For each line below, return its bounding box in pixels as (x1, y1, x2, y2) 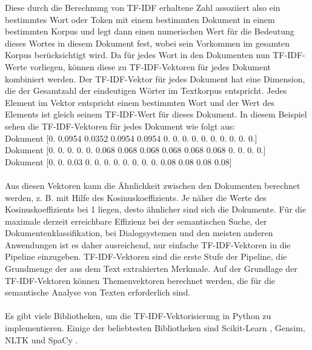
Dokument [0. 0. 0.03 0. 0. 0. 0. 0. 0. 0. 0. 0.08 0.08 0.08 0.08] (5, 155, 232, 168)
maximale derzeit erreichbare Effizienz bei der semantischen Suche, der (5, 214, 267, 227)
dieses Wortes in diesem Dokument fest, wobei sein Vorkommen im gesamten (5, 36, 290, 49)
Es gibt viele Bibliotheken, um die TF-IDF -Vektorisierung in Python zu (5, 309, 271, 322)
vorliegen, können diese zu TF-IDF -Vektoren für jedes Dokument (30, 60, 271, 73)
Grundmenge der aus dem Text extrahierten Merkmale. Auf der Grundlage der (5, 262, 297, 275)
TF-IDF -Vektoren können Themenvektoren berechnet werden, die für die (5, 274, 276, 286)
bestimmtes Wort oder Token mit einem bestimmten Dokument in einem (5, 13, 275, 25)
